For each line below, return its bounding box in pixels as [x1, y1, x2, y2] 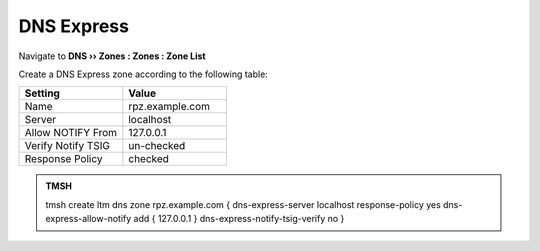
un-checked [128, 139, 186, 153]
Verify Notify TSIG [24, 139, 110, 153]
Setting [24, 86, 60, 100]
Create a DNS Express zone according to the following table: [18, 68, 269, 80]
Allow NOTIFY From [24, 126, 118, 140]
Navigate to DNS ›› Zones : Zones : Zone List [18, 50, 206, 62]
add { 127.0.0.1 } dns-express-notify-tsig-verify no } [133, 213, 345, 225]
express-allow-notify [45, 213, 132, 225]
